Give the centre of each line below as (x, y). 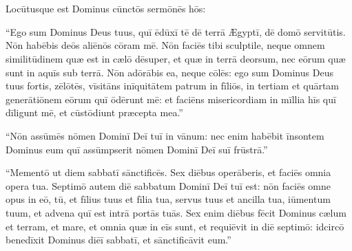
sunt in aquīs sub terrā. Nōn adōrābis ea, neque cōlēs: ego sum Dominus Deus (169, 72)
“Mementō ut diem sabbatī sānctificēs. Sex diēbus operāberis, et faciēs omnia (168, 172)
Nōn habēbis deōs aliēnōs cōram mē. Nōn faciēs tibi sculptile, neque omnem (165, 45)
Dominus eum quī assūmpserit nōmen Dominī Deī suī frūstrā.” (137, 149)
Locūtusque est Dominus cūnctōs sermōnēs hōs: (106, 9)
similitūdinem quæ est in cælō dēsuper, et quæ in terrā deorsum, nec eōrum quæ (176, 58)
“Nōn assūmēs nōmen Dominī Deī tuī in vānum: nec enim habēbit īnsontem (165, 135)
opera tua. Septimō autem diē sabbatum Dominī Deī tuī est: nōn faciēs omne (168, 185)
